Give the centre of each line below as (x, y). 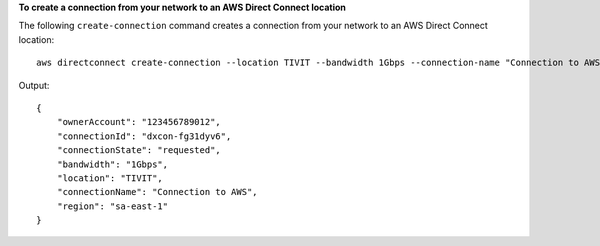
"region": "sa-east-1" (112, 206)
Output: (34, 85)
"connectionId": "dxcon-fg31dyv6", (144, 136)
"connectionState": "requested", (139, 150)
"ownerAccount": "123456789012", (139, 122)
